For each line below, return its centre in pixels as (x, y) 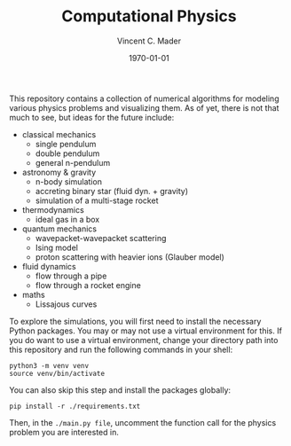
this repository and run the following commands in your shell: (121, 349)
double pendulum (67, 153)
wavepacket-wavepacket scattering (101, 238)
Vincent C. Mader (149, 41)
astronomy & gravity (59, 172)
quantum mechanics (59, 229)
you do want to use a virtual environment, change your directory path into (144, 340)
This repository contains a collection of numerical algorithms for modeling (144, 98)
